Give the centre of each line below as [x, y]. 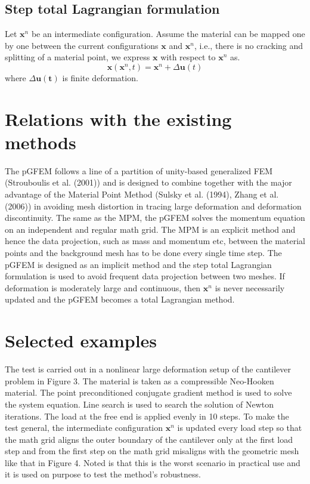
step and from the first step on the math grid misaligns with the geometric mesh [152, 451]
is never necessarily [250, 287]
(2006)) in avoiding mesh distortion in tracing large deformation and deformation [153, 206]
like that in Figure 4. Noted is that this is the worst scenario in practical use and [153, 462]
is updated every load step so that [240, 428]
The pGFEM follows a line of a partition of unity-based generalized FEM [139, 170]
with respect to [188, 57]
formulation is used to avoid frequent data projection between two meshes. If [145, 276]
